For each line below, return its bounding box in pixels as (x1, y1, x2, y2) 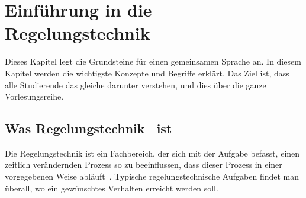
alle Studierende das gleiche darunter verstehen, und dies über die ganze (5, 78, 266, 91)
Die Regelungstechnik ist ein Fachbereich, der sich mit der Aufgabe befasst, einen (5, 146, 300, 159)
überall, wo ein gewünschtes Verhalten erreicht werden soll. (5, 181, 218, 194)
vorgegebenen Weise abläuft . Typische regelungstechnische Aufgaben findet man (5, 170, 299, 183)
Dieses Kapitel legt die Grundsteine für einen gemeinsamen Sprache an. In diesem (5, 55, 301, 68)
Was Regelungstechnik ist (5, 119, 172, 138)
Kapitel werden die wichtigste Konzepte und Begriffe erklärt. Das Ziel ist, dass (5, 66, 289, 79)
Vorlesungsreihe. (5, 90, 64, 103)
